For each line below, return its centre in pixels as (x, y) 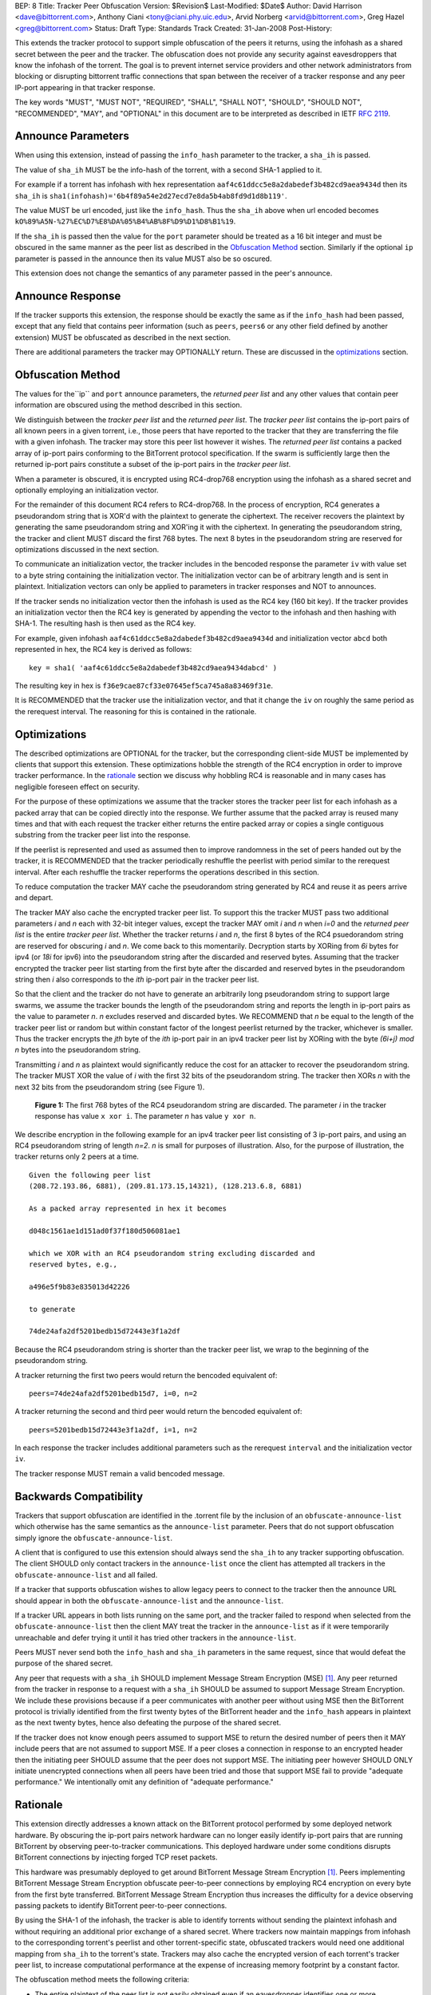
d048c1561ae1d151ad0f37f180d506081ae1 (105, 1231)
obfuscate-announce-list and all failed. (86, 1574)
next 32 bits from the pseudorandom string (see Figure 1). (110, 1087)
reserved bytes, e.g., (73, 1264)
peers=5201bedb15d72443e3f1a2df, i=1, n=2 (113, 1430)
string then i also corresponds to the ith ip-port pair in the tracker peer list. (137, 980)
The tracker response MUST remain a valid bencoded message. (120, 1473)
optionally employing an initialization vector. (87, 490)
